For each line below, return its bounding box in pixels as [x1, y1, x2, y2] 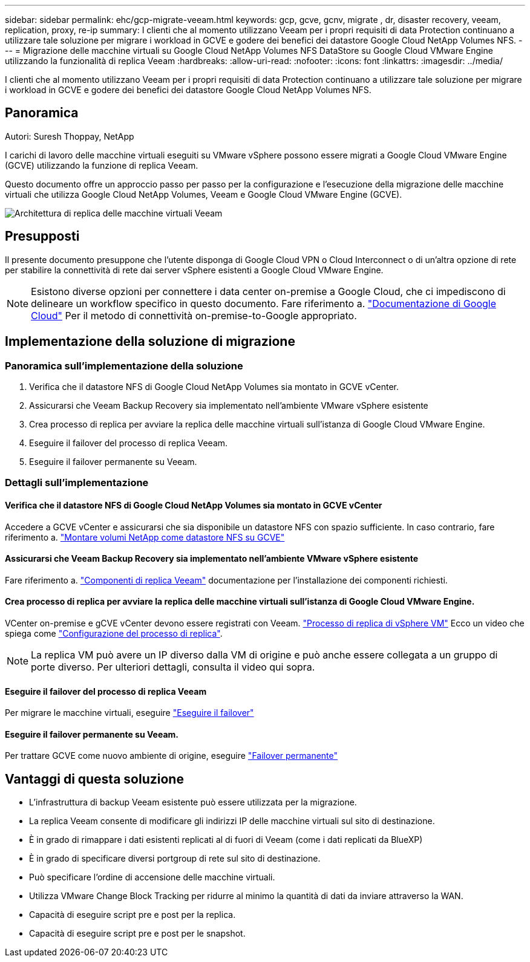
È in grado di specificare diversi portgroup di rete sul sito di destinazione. [29, 853, 321, 864]
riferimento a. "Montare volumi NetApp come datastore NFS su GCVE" [5, 531, 285, 542]
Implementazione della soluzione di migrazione [5, 334, 295, 349]
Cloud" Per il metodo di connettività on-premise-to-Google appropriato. [31, 309, 357, 322]
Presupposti [5, 229, 80, 244]
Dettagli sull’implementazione [5, 476, 149, 489]
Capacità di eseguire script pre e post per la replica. [29, 909, 236, 920]
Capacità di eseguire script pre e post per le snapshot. [29, 928, 246, 939]
